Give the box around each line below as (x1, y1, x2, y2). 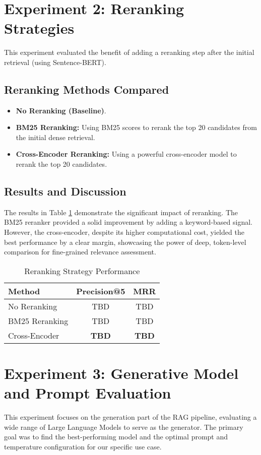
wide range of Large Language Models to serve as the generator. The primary (4, 421, 243, 432)
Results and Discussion (4, 183, 126, 199)
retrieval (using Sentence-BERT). (4, 56, 106, 67)
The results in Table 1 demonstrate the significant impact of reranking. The (4, 207, 238, 217)
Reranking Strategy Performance (24, 265, 140, 277)
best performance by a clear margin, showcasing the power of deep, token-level (4, 236, 246, 247)
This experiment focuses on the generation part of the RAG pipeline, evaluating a (4, 412, 257, 422)
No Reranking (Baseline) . (16, 105, 106, 115)
